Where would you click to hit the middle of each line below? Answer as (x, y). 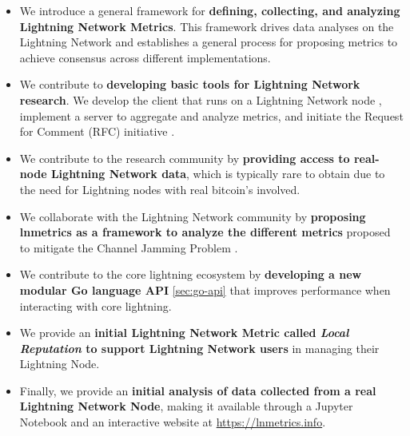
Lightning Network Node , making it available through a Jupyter (186, 406)
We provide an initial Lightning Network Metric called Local (184, 333)
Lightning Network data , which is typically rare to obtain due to (218, 174)
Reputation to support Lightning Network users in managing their (199, 348)
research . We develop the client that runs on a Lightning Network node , (201, 99)
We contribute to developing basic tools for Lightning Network (190, 84)
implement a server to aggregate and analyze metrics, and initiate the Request (211, 115)
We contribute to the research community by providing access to (185, 158)
